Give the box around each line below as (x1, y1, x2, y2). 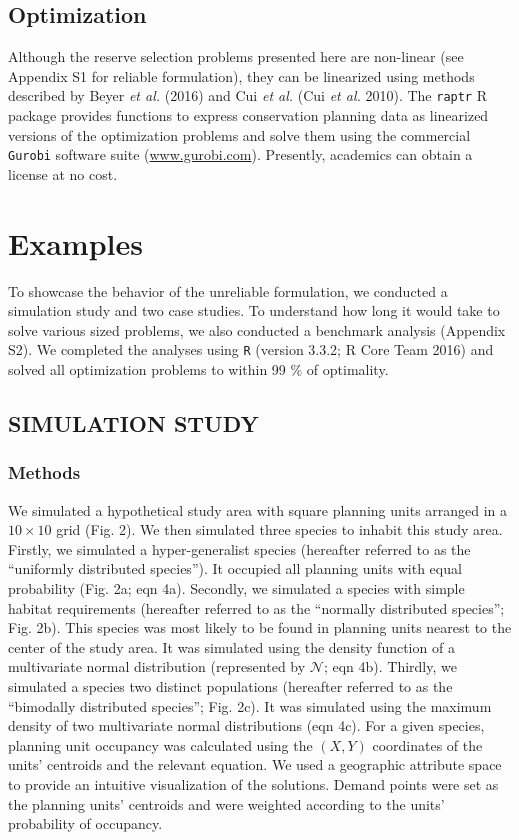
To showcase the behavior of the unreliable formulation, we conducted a (8, 280, 448, 301)
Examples (8, 222, 143, 263)
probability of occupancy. (8, 813, 163, 834)
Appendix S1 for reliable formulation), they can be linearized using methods (8, 65, 475, 86)
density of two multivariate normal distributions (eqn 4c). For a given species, (8, 715, 485, 736)
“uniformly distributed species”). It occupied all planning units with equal (8, 558, 462, 579)
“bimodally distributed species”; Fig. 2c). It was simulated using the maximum (8, 695, 492, 716)
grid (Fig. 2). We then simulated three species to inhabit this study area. (56, 519, 503, 540)
